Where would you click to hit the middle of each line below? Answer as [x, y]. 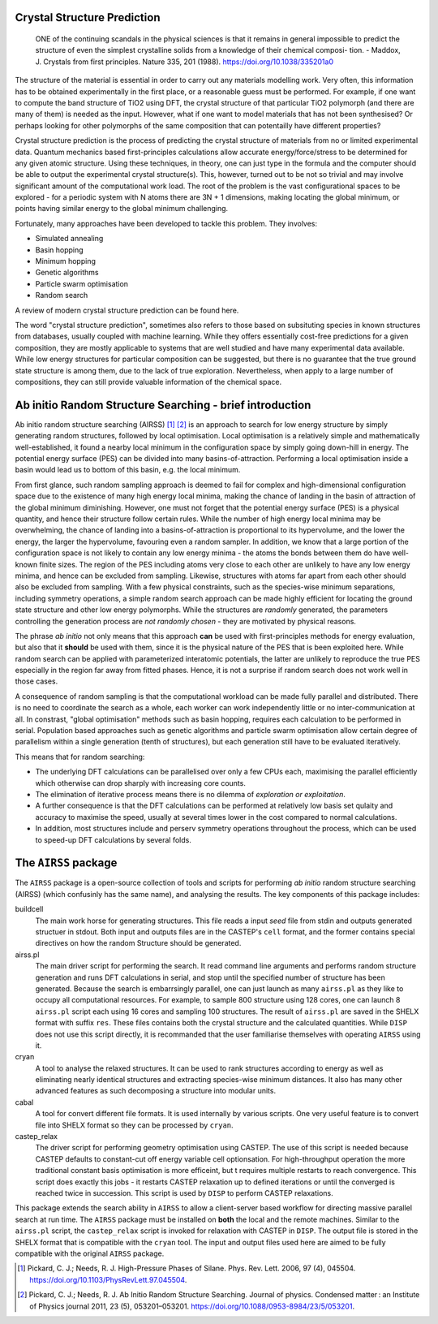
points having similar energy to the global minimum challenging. [122, 209]
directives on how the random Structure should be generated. [138, 943]
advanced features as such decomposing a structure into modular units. [155, 1091]
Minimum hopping [66, 261]
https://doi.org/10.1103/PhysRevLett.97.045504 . [108, 1279]
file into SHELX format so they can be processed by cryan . [135, 1125]
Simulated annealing [69, 239]
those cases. [36, 681]
